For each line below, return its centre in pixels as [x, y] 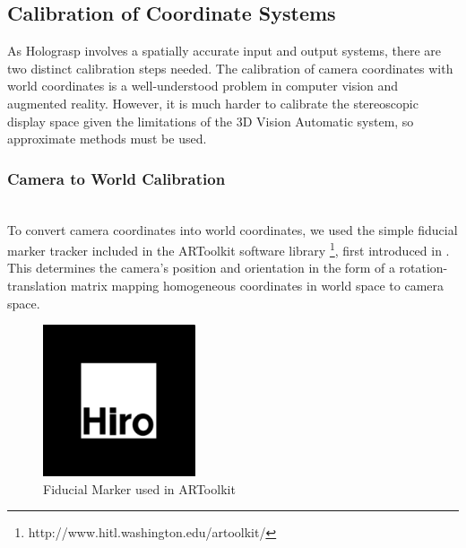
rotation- [423, 268]
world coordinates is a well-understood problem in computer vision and [203, 86]
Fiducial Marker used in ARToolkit [139, 488]
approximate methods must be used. [107, 139]
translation [37, 286]
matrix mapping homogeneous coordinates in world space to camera [257, 286]
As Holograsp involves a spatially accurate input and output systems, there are [224, 51]
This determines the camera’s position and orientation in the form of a [201, 268]
